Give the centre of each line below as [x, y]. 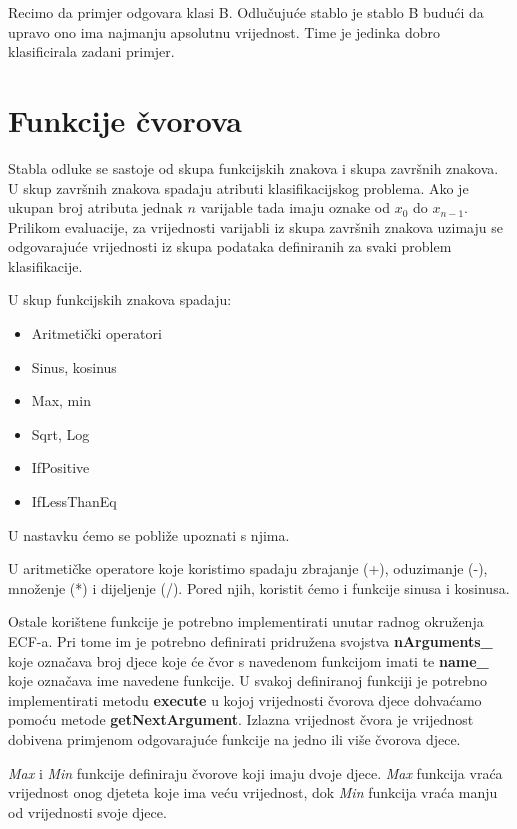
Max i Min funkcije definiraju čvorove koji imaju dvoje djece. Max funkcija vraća [255, 772]
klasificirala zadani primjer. [91, 51]
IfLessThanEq [74, 501]
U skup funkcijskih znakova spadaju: [120, 299]
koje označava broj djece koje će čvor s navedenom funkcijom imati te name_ [248, 660]
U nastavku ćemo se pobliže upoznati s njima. [149, 534]
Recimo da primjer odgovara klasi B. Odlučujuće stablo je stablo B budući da [246, 12]
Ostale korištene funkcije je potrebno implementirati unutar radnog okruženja [246, 621]
